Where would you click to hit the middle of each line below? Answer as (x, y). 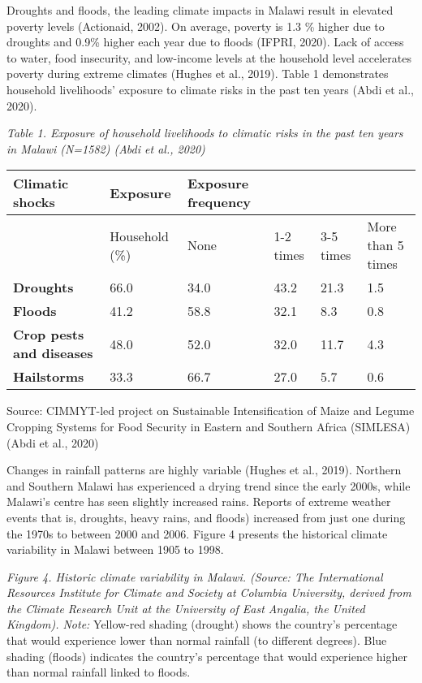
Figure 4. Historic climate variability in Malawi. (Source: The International (195, 576)
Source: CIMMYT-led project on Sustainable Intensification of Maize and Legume (211, 411)
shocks (34, 202)
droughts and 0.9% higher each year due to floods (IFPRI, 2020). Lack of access (205, 42)
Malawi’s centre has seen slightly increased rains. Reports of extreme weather (199, 501)
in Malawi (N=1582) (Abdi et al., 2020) (106, 148)
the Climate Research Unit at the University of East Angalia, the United (186, 608)
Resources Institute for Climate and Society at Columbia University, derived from (209, 592)
